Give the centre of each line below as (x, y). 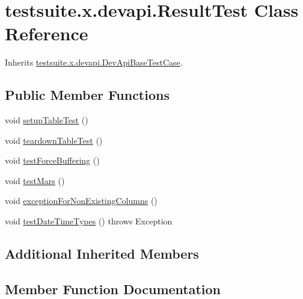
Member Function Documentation (113, 288)
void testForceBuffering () (52, 160)
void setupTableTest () (47, 120)
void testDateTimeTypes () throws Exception (89, 221)
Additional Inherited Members (102, 254)
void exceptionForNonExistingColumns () (81, 201)
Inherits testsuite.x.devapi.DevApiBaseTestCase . (94, 62)
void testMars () (35, 180)
